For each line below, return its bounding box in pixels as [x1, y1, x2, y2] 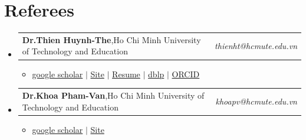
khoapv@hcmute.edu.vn [215, 95, 297, 107]
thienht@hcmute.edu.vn [215, 39, 297, 51]
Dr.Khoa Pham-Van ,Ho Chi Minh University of [22, 89, 205, 101]
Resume [112, 67, 140, 80]
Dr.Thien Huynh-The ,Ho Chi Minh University [22, 33, 201, 45]
